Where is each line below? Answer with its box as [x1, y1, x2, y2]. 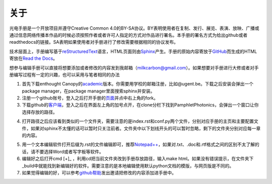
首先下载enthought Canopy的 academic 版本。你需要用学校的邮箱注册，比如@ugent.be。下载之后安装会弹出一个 [22, 81, 254, 87]
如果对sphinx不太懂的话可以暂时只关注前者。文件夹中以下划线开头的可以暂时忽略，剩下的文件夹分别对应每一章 [30, 125, 261, 131]
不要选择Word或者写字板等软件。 [35, 148, 104, 154]
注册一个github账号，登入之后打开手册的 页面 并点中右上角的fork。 [22, 95, 159, 101]
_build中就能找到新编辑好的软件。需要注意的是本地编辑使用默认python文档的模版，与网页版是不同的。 [22, 162, 234, 168]
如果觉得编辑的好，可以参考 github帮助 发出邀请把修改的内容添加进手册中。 [22, 169, 176, 175]
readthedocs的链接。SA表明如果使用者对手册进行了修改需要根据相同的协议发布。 [9, 39, 178, 45]
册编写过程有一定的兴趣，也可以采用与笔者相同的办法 [9, 71, 120, 77]
